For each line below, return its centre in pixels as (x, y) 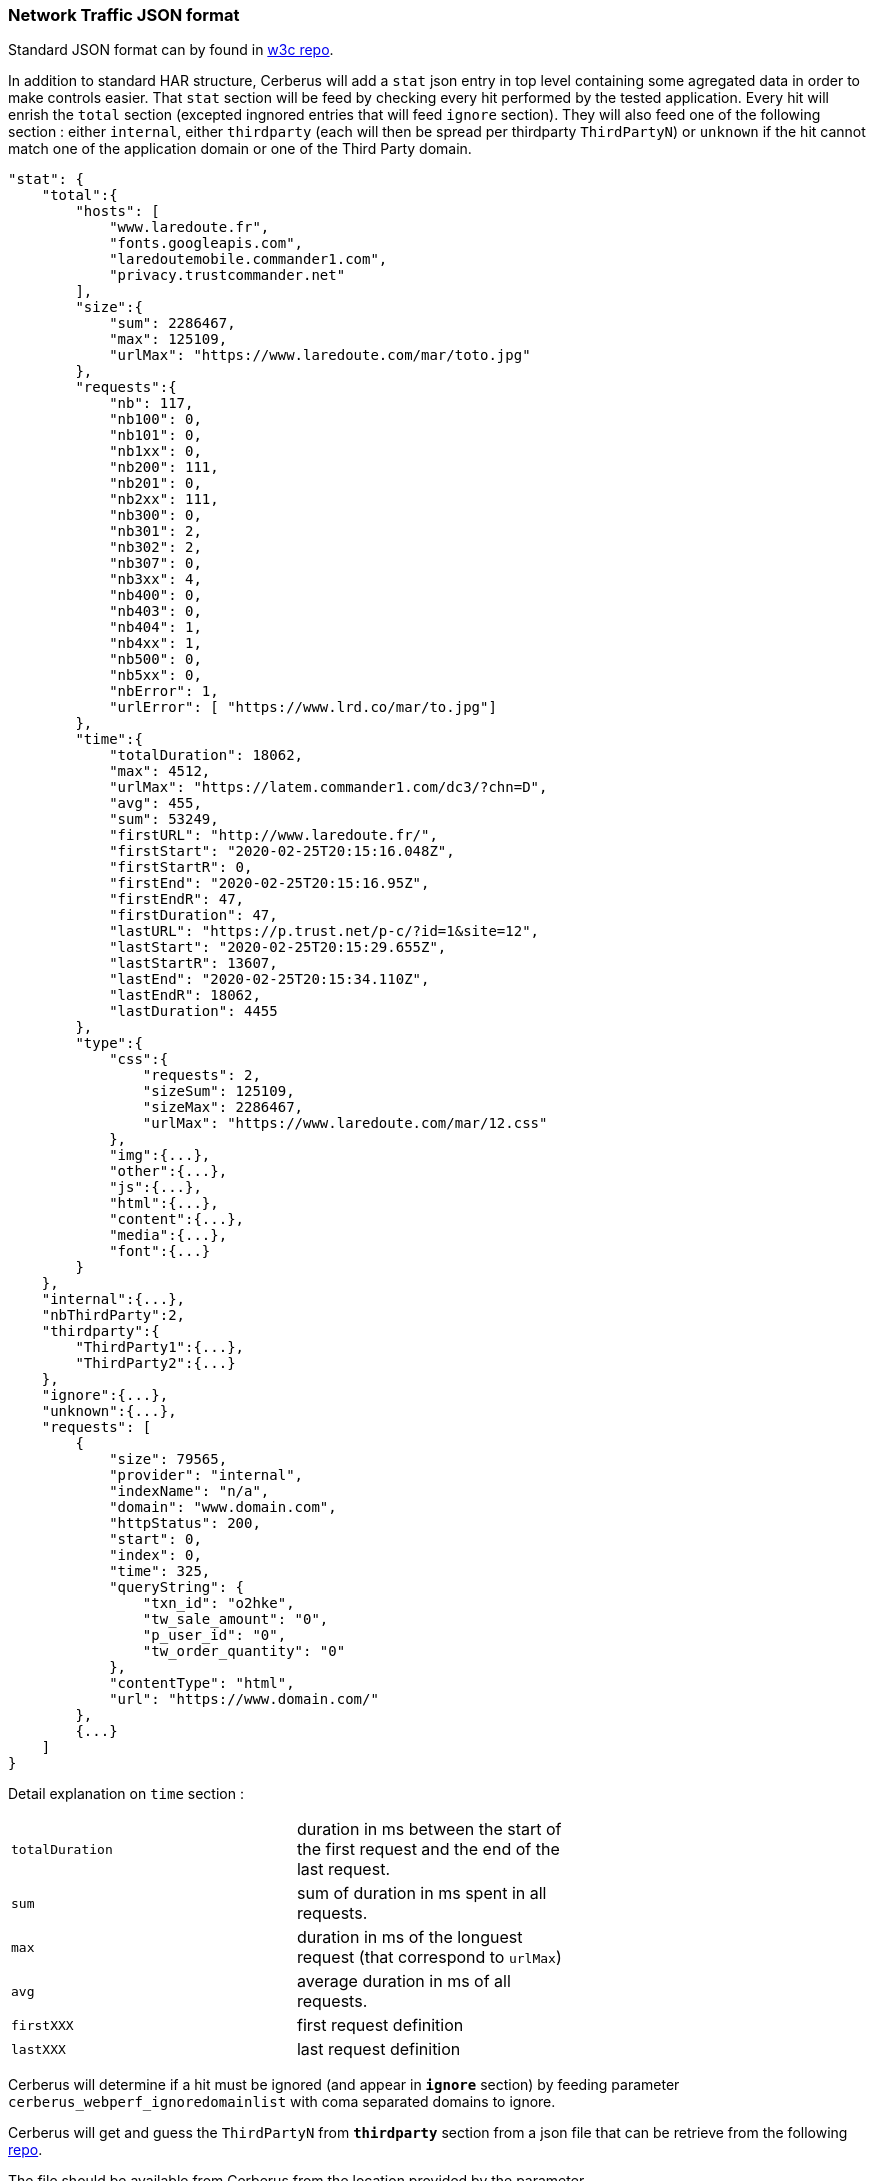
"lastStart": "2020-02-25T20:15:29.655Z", (278, 947)
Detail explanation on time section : (126, 1794)
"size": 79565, (168, 1459)
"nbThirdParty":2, (113, 1315)
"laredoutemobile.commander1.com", (248, 259)
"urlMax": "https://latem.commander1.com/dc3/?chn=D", (328, 787)
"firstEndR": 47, (177, 899)
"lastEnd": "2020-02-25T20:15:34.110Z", (269, 979)
